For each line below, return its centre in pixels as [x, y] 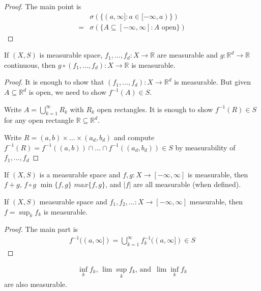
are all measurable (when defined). [187, 184]
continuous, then [30, 64]
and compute [134, 137]
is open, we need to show [67, 92]
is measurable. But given [213, 82]
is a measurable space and [80, 174]
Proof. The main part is [41, 229]
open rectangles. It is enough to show [155, 109]
